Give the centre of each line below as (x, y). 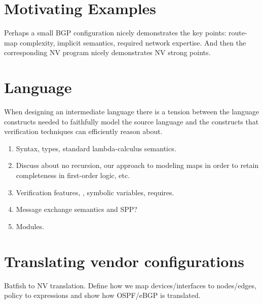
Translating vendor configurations (124, 261)
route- (238, 33)
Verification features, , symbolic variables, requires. (95, 192)
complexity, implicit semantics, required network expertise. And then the (133, 42)
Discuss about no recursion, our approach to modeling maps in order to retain (137, 165)
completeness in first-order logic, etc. (73, 175)
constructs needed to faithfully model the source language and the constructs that (131, 121)
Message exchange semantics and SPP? (77, 209)
